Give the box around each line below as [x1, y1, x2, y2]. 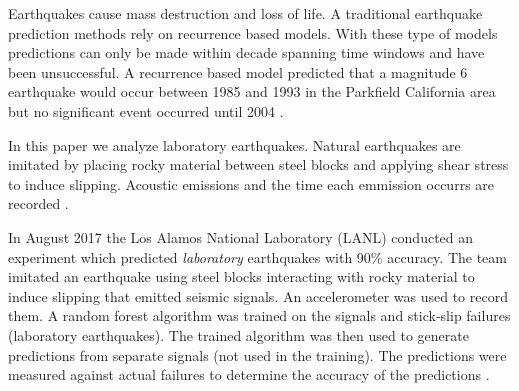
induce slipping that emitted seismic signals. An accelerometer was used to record [8, 285, 508, 306]
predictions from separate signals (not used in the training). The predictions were [8, 344, 507, 365]
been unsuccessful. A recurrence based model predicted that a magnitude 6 [8, 61, 468, 82]
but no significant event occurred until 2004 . [8, 100, 284, 121]
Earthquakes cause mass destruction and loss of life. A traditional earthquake [8, 3, 483, 23]
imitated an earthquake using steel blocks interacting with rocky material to [8, 266, 475, 287]
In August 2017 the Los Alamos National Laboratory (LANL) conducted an [8, 226, 474, 247]
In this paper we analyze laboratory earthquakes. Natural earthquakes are [8, 134, 461, 155]
